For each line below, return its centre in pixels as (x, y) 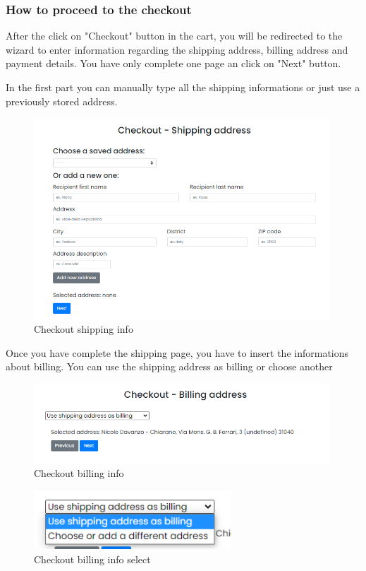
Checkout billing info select (92, 559)
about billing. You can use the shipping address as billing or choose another (169, 366)
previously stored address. (62, 101)
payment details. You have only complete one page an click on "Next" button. (173, 63)
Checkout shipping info (84, 329)
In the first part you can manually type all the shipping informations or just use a (183, 87)
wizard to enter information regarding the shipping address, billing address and (177, 49)
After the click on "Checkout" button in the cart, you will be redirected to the (174, 36)
